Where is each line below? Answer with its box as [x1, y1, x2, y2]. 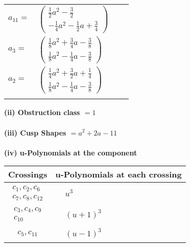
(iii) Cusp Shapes [4, 127, 66, 138]
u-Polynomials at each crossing [55, 168, 182, 181]
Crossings [8, 168, 47, 181]
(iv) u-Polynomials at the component [4, 147, 137, 158]
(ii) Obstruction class [4, 107, 80, 118]
